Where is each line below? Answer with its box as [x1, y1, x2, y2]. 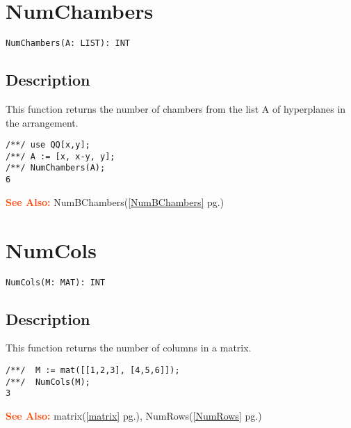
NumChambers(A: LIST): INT [6, 38, 130, 49]
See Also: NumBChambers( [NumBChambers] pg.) [6, 194, 225, 209]
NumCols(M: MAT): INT [6, 277, 106, 287]
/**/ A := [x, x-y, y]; [6, 151, 115, 161]
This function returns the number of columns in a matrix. [6, 340, 252, 355]
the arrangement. [6, 115, 79, 129]
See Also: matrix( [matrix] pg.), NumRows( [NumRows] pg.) [6, 408, 262, 422]
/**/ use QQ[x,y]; [6, 140, 90, 150]
